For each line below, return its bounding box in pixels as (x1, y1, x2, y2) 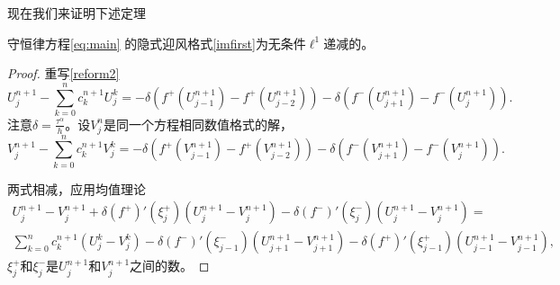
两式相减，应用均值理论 (7, 179, 146, 198)
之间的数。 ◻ (130, 256, 210, 275)
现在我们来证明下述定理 (7, 4, 146, 22)
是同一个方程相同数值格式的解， (104, 114, 294, 133)
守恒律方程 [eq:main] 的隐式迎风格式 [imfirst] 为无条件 (7, 33, 306, 52)
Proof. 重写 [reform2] (7, 64, 120, 83)
